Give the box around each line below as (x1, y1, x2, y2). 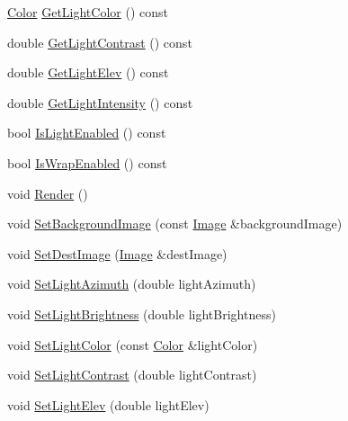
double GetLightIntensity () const (7, 93, 193, 112)
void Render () (7, 184, 88, 202)
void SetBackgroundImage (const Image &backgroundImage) (7, 214, 343, 233)
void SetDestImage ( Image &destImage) (7, 244, 228, 263)
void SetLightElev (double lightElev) (7, 395, 210, 414)
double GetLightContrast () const (7, 32, 192, 51)
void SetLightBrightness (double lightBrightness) (7, 304, 276, 323)
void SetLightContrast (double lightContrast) (7, 365, 257, 384)
